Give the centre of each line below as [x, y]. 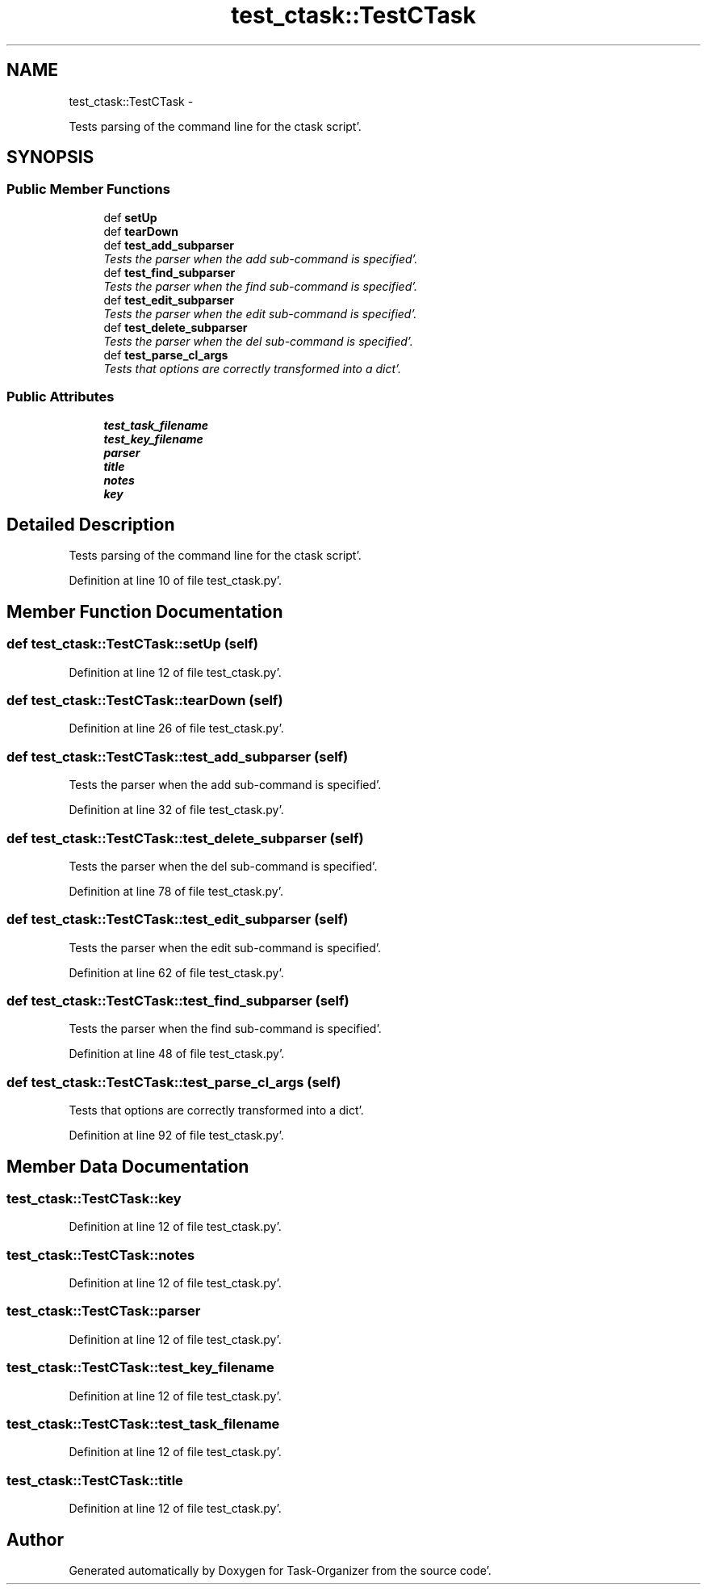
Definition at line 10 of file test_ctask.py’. [176, 581]
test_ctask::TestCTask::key [94, 1198]
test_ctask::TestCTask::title [95, 1480]
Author [35, 1539]
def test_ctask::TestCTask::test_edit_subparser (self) [178, 919]
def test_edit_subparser [169, 300]
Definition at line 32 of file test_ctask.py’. [176, 810]
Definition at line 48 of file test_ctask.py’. [177, 1054]
